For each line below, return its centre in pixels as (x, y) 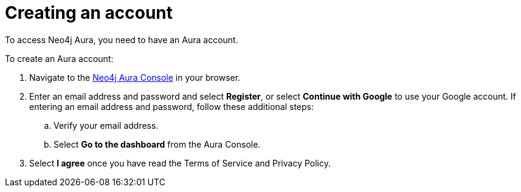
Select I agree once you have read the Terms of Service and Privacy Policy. (180, 163)
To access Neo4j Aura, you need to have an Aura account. (122, 39)
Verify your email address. (106, 125)
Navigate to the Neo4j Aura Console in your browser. (135, 77)
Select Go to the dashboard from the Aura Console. (157, 144)
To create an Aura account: (59, 58)
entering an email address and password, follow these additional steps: (172, 106)
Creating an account (89, 13)
